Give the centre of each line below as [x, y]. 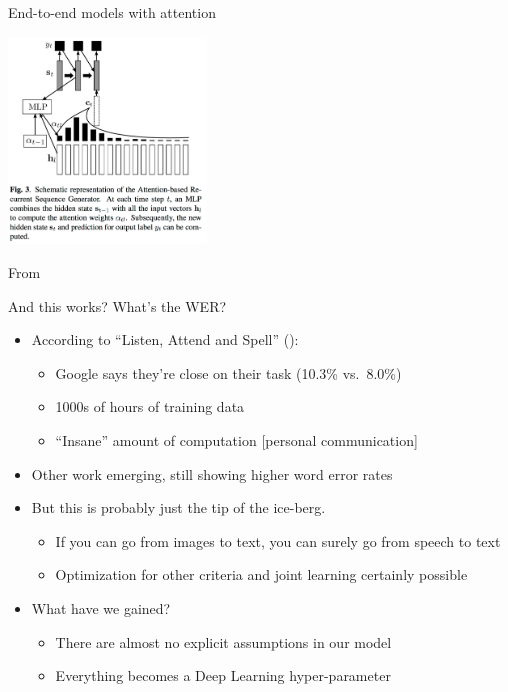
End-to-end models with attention [112, 12]
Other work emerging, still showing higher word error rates [212, 473]
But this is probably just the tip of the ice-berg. [178, 507]
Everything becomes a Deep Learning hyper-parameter [223, 675]
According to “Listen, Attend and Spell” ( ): [165, 339]
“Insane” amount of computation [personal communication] [236, 440]
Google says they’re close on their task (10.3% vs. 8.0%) [228, 372]
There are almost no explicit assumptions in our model [223, 641]
